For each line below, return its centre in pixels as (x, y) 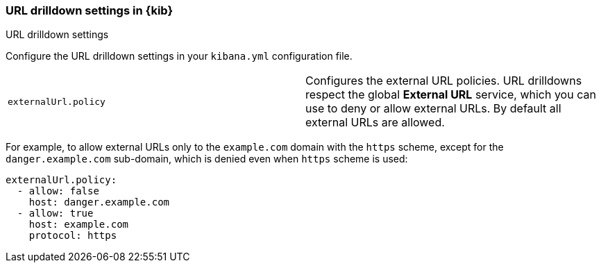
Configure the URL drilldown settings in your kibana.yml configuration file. (179, 56)
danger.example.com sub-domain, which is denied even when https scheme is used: (207, 159)
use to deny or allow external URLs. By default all (433, 109)
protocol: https (73, 236)
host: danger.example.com (99, 202)
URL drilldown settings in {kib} (90, 10)
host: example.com (79, 225)
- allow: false (58, 191)
